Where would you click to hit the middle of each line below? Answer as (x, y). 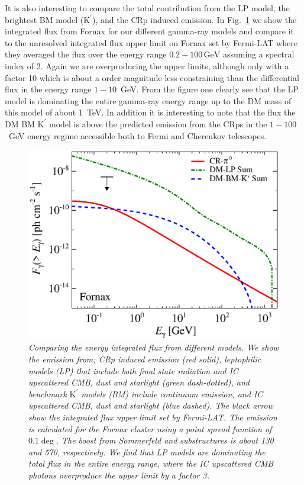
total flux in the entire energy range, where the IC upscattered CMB (151, 463)
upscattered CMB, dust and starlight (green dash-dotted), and (139, 382)
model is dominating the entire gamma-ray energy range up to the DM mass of (148, 100)
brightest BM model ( (44, 19)
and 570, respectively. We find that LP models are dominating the (147, 452)
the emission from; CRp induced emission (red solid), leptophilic (145, 359)
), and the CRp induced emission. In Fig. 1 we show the (195, 19)
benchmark (48, 394)
